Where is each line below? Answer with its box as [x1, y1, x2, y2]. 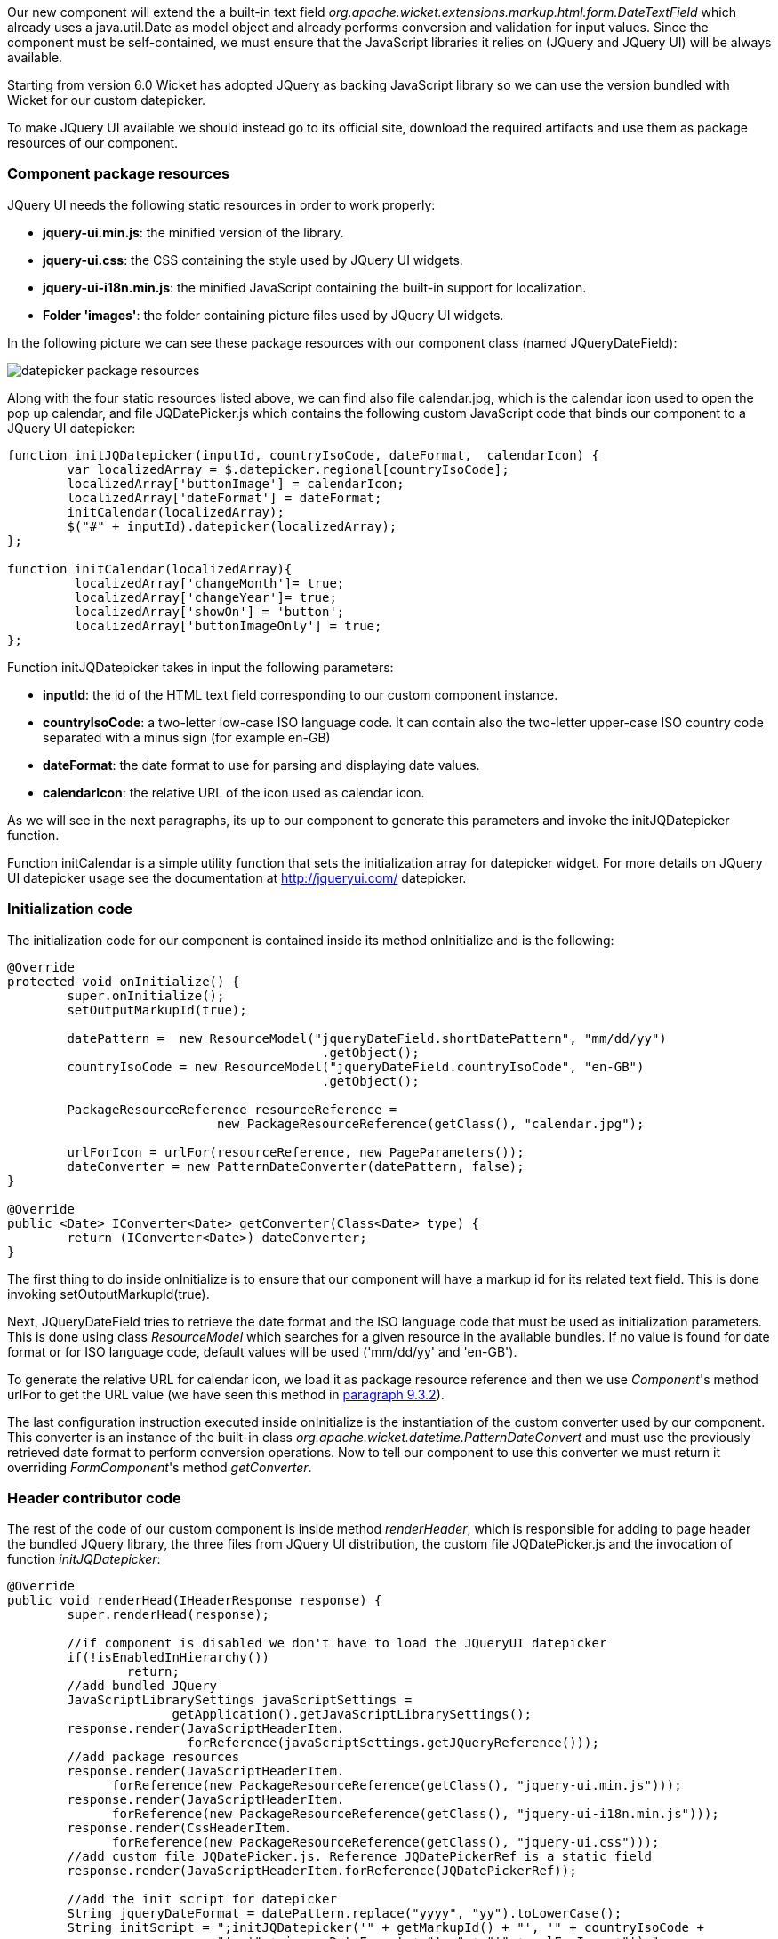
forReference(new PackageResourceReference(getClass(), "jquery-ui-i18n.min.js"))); [112, 1807, 719, 1822]
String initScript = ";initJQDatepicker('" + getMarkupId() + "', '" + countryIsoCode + [67, 1920, 704, 1935]
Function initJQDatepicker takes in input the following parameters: [7, 659, 394, 675]
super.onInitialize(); [67, 988, 225, 1003]
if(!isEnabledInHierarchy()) [67, 1650, 270, 1665]
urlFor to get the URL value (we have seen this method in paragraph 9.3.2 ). [7, 1386, 445, 1402]
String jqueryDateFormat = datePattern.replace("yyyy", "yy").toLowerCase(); [67, 1906, 622, 1921]
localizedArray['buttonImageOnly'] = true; [74, 618, 382, 633]
